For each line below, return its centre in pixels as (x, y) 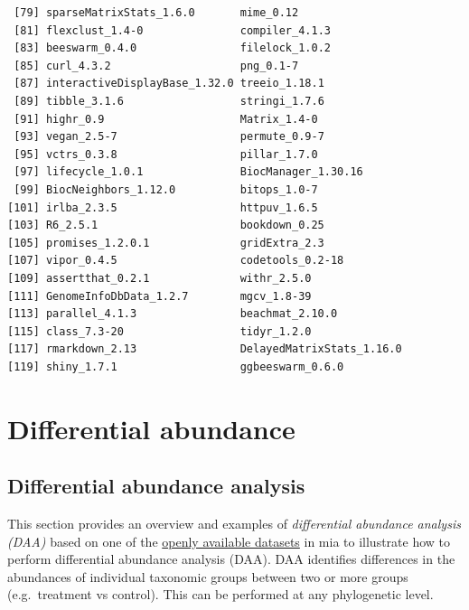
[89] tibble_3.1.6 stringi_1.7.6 (169, 101)
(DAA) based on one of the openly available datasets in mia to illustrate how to (229, 541)
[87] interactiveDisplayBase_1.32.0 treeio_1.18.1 (169, 84)
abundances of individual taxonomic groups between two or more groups (208, 576)
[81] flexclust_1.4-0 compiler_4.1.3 (172, 30)
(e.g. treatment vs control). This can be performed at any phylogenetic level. (220, 594)
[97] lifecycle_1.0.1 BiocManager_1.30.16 (188, 172)
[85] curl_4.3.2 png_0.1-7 (156, 66)
